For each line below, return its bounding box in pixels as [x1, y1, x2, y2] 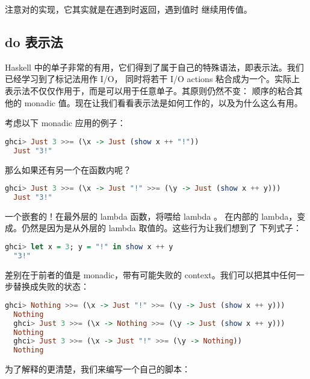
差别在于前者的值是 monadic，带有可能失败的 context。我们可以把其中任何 [5, 268, 296, 281]
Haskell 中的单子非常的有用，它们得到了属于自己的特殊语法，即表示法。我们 [5, 60, 304, 73]
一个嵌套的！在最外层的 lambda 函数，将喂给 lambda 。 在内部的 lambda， [5, 209, 297, 222]
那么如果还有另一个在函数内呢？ [5, 163, 131, 176]
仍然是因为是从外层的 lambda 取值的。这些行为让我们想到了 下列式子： [21, 221, 302, 234]
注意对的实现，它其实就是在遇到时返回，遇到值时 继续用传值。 [5, 3, 252, 15]
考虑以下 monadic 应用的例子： [5, 116, 126, 129]
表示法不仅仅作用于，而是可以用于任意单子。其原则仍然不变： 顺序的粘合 [5, 84, 294, 97]
